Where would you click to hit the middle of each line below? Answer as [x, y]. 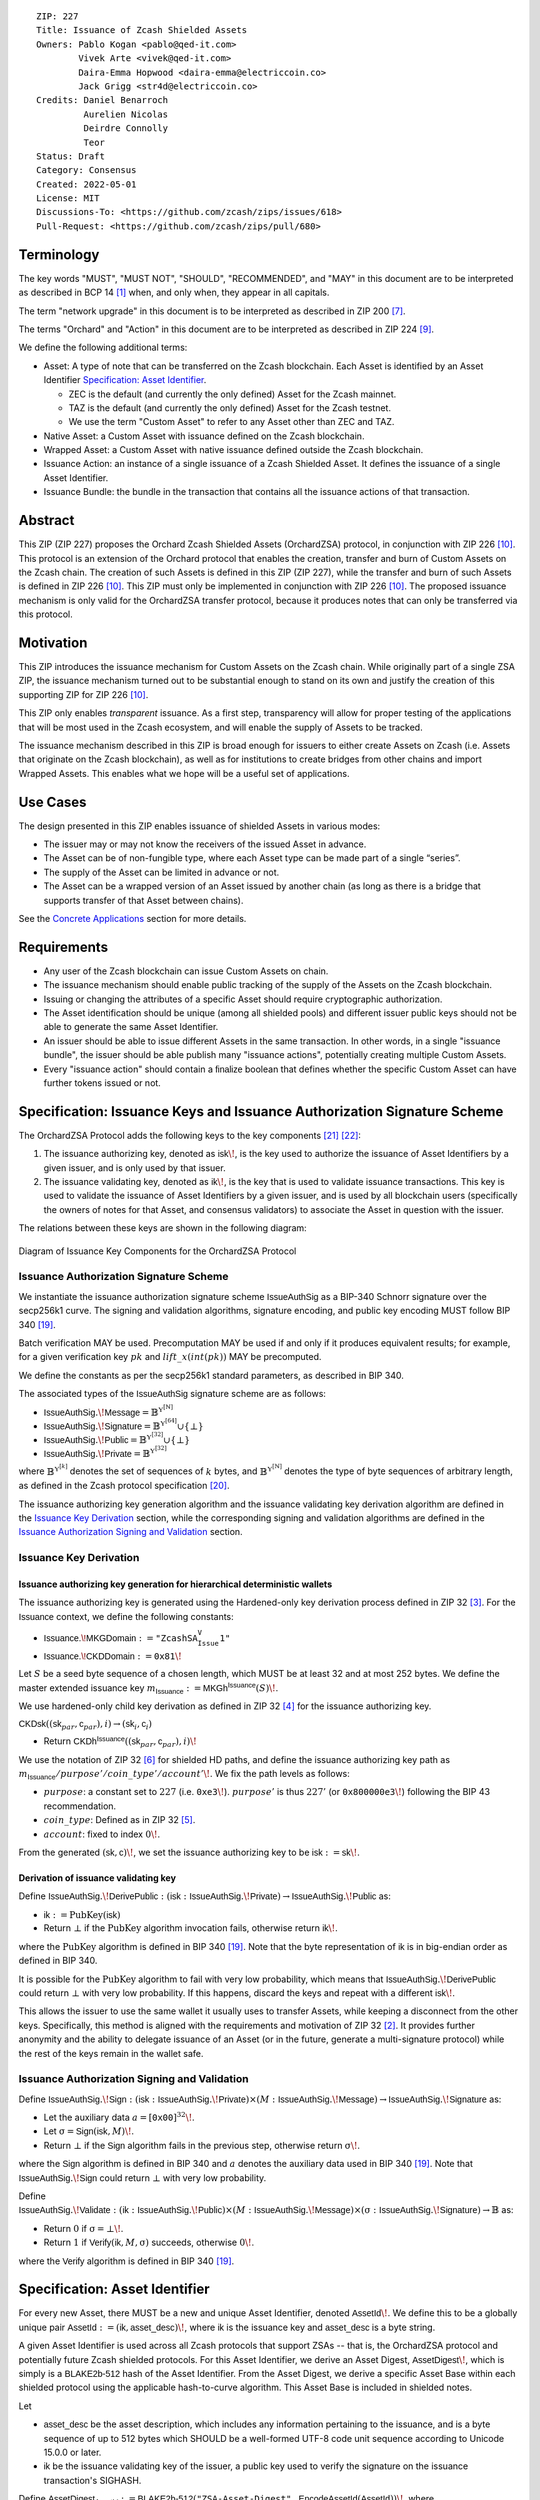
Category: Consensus [86, 170]
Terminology [59, 254]
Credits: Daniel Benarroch [102, 100]
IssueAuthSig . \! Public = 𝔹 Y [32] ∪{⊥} [116, 1438]
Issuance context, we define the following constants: [126, 1616]
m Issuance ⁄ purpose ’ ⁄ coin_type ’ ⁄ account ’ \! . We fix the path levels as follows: [184, 1774]
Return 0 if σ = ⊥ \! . [83, 2228]
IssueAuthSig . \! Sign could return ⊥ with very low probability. [142, 2177]
